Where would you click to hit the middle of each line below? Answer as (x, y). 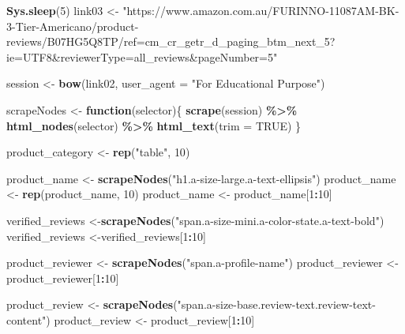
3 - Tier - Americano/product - (73, 26)
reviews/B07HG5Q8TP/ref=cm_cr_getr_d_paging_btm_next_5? (171, 41)
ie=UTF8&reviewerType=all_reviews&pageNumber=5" (142, 56)
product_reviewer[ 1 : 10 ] (63, 278)
